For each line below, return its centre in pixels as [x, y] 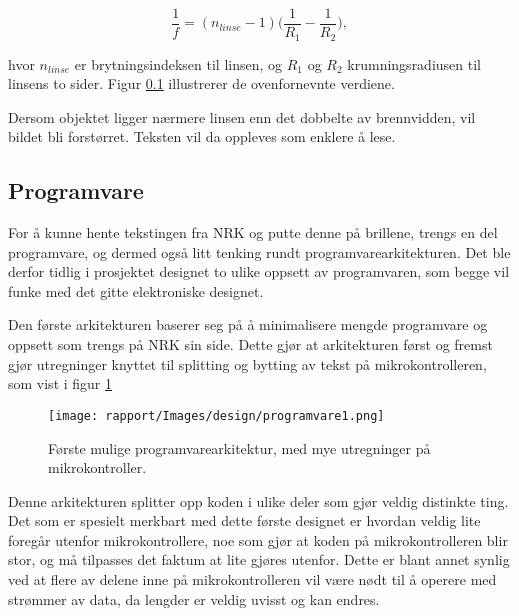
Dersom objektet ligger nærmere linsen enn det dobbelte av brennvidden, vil [242, 116]
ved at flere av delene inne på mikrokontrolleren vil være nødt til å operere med [252, 579]
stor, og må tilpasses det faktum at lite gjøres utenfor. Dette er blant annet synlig [259, 559]
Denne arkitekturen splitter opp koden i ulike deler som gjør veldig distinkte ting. [258, 500]
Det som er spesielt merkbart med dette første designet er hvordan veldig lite [244, 520]
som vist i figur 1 [60, 383]
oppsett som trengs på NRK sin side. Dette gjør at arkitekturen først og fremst [250, 344]
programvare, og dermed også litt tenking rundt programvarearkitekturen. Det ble [259, 251]
